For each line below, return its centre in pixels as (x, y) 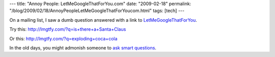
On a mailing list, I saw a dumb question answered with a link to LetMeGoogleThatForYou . (103, 20)
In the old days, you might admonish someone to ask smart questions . (83, 47)
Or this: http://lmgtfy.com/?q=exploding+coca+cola (63, 38)
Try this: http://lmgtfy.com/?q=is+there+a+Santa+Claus (68, 29)
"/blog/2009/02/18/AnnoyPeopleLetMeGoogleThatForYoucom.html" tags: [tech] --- (97, 11)
